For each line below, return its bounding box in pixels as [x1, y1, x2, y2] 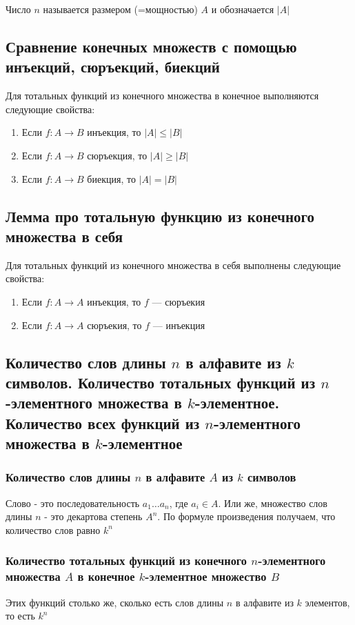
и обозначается [211, 2, 274, 16]
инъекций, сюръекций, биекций [6, 56, 220, 77]
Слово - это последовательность [6, 495, 140, 510]
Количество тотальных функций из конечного [6, 552, 247, 569]
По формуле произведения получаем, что [163, 509, 336, 524]
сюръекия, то [87, 317, 142, 332]
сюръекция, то [87, 148, 148, 162]
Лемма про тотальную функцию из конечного [6, 205, 315, 226]
